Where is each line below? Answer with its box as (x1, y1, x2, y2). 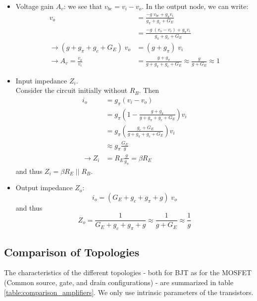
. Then (139, 85, 159, 95)
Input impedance (15, 75, 67, 85)
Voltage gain (15, 1, 54, 11)
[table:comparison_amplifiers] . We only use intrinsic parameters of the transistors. (4, 287, 254, 297)
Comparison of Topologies (4, 244, 140, 259)
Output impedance (15, 182, 73, 193)
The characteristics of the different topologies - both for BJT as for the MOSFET (4, 267, 252, 278)
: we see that (63, 1, 103, 11)
